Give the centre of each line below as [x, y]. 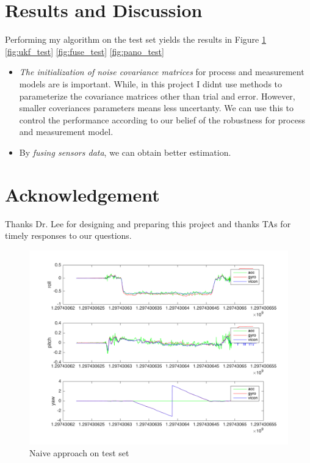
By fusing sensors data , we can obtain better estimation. [125, 152]
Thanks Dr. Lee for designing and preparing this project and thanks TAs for [148, 223]
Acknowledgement [82, 194]
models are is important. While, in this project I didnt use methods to [151, 83]
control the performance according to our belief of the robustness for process [162, 119]
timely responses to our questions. [68, 235]
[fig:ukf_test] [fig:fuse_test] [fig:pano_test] [85, 51]
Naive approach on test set [79, 453]
